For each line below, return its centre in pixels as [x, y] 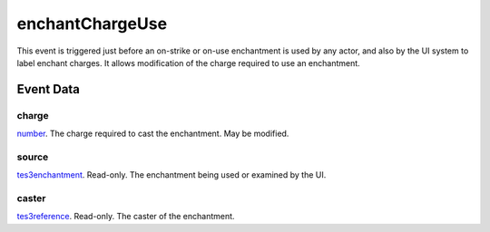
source [33, 157]
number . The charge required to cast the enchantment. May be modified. [153, 134]
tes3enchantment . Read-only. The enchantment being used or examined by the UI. [171, 175]
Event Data [49, 89]
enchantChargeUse [92, 24]
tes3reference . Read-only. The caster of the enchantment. [126, 217]
